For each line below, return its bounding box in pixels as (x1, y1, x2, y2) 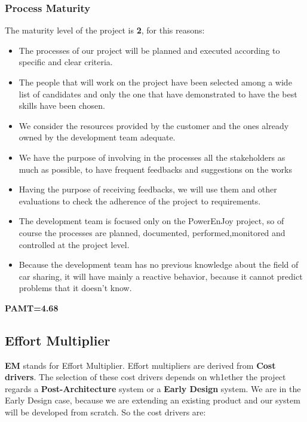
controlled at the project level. (19, 238, 130, 250)
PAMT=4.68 (5, 301, 59, 314)
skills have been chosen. (19, 99, 105, 112)
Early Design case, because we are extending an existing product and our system (5, 394, 300, 406)
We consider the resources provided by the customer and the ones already (19, 119, 289, 132)
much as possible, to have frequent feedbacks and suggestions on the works (19, 163, 293, 175)
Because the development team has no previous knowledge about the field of (19, 258, 299, 271)
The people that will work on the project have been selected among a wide (19, 76, 292, 88)
